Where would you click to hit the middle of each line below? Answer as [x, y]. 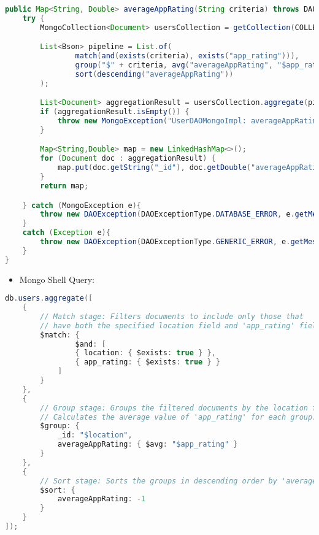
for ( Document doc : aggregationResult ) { [128, 159]
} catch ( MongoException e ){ [82, 205]
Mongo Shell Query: [57, 279]
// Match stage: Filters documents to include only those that [172, 316]
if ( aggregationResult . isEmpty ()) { [115, 112]
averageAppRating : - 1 [102, 499]
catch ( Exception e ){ [66, 233]
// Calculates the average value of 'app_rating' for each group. [179, 417]
